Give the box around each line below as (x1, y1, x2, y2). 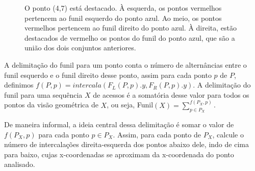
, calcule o (212, 129, 244, 139)
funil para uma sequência (4, 89, 83, 100)
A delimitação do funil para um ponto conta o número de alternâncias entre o (4, 59, 247, 70)
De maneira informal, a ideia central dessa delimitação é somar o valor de (4, 119, 234, 129)
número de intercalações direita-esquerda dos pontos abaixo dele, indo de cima (4, 139, 249, 150)
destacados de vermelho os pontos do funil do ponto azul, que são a (24, 32, 235, 43)
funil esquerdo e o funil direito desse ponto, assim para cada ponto (4, 69, 212, 80)
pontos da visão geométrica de (4, 99, 98, 110)
